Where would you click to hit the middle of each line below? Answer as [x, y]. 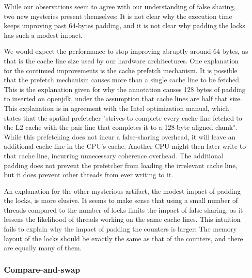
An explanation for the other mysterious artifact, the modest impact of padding [122, 191]
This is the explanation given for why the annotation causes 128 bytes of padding [125, 89]
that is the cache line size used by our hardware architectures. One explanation [121, 60]
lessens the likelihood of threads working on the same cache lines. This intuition [122, 219]
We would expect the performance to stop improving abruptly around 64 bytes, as [126, 51]
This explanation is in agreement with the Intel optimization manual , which [117, 108]
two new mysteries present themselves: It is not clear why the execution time [118, 16]
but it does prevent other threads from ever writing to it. [89, 175]
